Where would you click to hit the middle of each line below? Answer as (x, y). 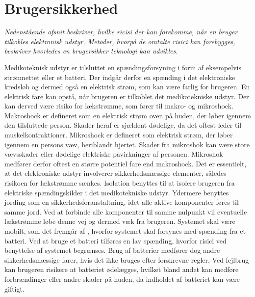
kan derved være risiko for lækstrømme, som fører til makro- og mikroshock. (119, 106)
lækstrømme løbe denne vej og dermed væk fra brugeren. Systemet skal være (120, 221)
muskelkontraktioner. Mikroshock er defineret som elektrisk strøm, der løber (119, 135)
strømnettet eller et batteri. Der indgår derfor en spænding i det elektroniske (120, 77)
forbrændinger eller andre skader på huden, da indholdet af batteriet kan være (122, 279)
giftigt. (14, 288)
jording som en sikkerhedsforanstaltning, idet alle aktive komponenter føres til (122, 202)
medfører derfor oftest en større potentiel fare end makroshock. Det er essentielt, (126, 163)
